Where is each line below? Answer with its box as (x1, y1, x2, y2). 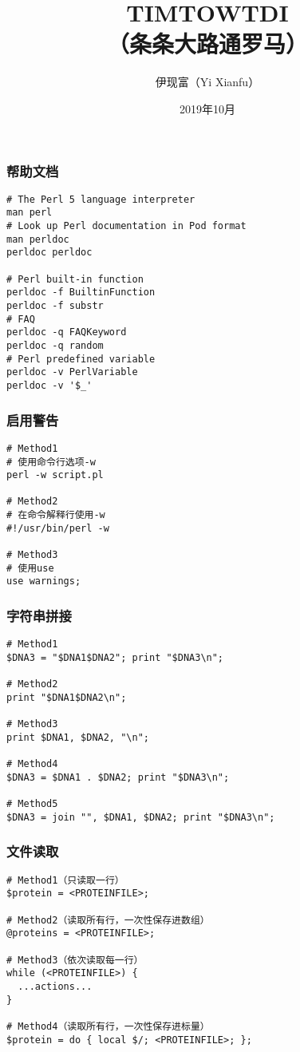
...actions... (18, 980, 93, 992)
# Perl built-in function (6, 273, 144, 285)
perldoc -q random (6, 340, 104, 352)
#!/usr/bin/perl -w (6, 522, 109, 534)
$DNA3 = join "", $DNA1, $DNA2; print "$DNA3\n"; (6, 811, 275, 823)
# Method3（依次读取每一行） (6, 954, 144, 966)
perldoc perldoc (6, 247, 93, 259)
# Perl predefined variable (6, 353, 156, 365)
